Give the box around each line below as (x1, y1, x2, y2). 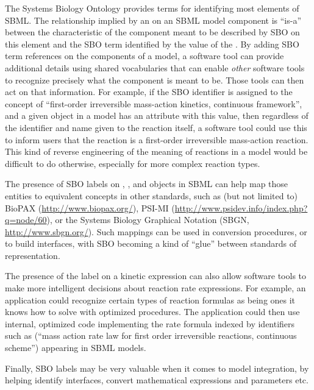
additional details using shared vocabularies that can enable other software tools (5, 61, 305, 74)
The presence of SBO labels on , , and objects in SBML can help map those (5, 177, 288, 190)
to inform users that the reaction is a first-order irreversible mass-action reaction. (5, 133, 309, 146)
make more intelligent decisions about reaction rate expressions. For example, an (5, 282, 306, 294)
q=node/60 (5, 213, 47, 226)
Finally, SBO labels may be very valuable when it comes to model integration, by (5, 361, 309, 374)
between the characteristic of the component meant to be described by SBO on (5, 26, 300, 38)
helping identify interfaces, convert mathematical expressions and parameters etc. (5, 374, 309, 386)
